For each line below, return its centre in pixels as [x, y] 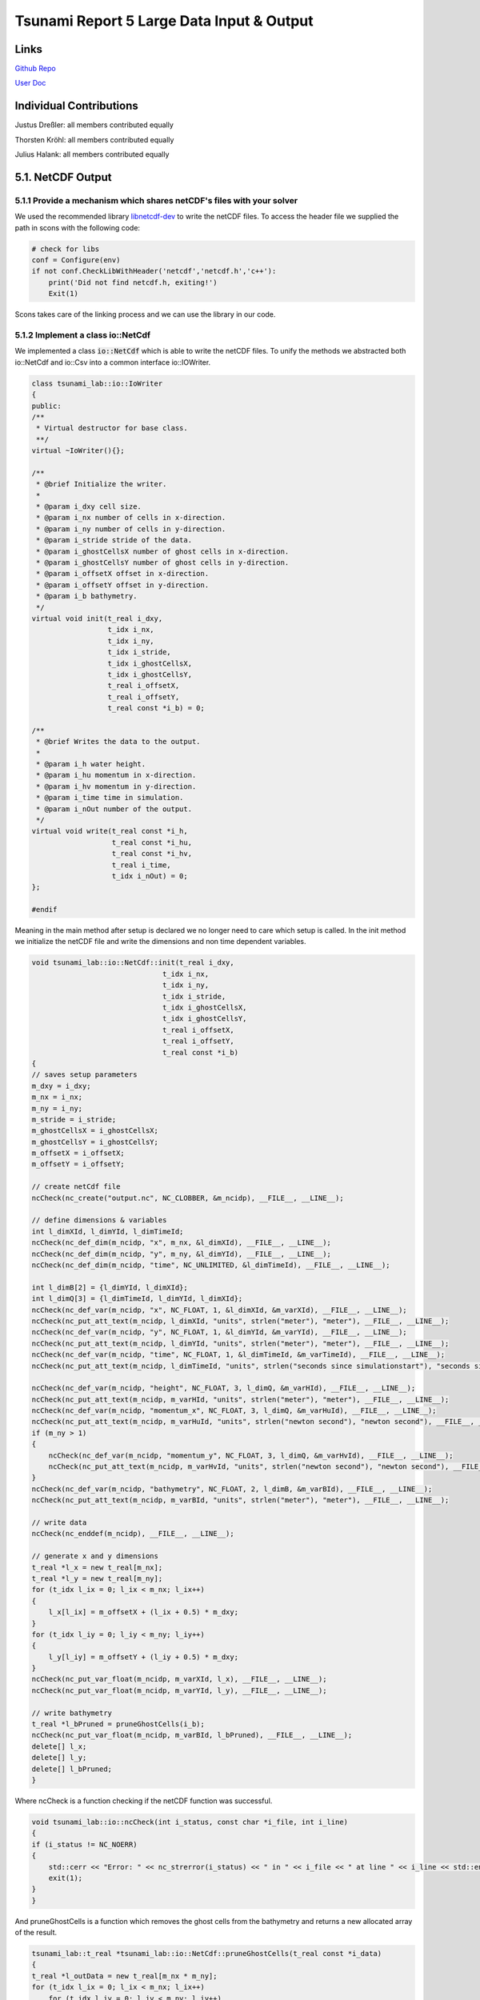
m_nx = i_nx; [57, 1097]
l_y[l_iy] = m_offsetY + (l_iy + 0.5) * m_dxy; [144, 1657]
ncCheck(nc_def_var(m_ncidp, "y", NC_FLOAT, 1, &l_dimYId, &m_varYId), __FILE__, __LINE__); [219, 1332]
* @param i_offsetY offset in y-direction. [123, 585]
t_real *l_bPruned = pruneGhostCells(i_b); [118, 1724]
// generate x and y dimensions [95, 1556]
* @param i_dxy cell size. [89, 507]
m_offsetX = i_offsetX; [78, 1153]
